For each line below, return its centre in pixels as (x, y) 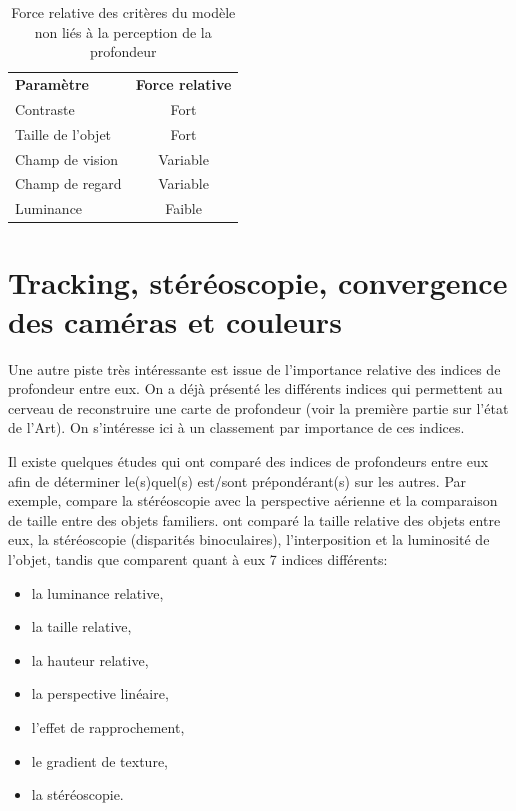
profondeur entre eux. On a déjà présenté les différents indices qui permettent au (255, 388)
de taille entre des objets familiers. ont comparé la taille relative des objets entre (254, 519)
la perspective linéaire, (100, 693)
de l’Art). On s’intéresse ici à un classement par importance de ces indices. (236, 427)
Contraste (45, 108)
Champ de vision (67, 158)
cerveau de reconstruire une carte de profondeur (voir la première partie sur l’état (258, 407)
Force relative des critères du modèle (123, 12)
